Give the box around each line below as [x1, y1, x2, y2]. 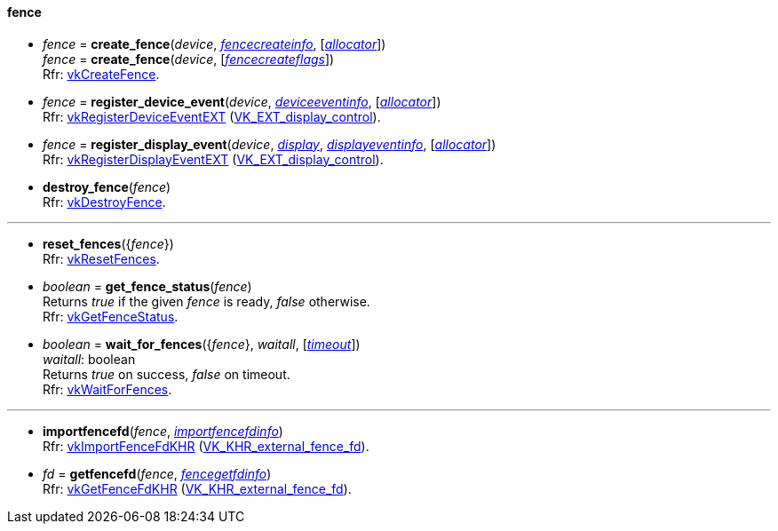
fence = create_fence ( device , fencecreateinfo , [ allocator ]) [43, 36, 386, 52]
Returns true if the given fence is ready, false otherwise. [43, 293, 370, 309]
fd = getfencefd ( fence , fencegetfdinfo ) [43, 465, 272, 481]
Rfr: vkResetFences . [43, 250, 160, 266]
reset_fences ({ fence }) [43, 235, 174, 251]
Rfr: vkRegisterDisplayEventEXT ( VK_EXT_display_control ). [43, 151, 384, 167]
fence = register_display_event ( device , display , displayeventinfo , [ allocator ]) [43, 136, 496, 152]
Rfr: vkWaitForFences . [43, 381, 172, 397]
